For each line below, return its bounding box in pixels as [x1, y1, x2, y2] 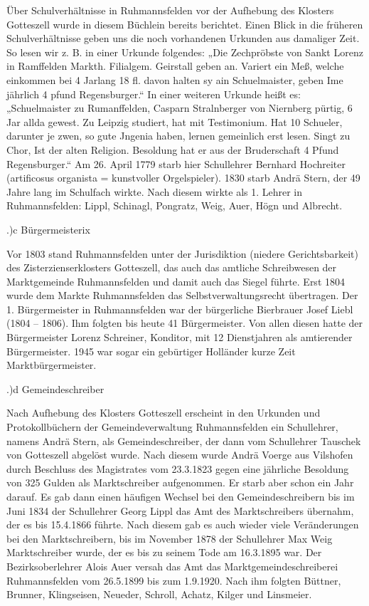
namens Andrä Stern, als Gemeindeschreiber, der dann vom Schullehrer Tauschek [6, 433, 361, 448]
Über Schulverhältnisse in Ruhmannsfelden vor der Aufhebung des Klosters [6, 3, 334, 17]
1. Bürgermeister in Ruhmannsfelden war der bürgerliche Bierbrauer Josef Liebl [6, 301, 353, 316]
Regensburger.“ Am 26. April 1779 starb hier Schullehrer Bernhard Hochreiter [6, 156, 346, 171]
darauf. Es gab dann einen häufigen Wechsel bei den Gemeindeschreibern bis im [6, 489, 355, 503]
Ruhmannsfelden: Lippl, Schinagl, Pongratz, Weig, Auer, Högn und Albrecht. [6, 198, 343, 213]
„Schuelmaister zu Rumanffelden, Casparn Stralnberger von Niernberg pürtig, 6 [6, 100, 353, 115]
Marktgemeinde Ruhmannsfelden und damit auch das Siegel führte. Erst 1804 [6, 273, 345, 288]
